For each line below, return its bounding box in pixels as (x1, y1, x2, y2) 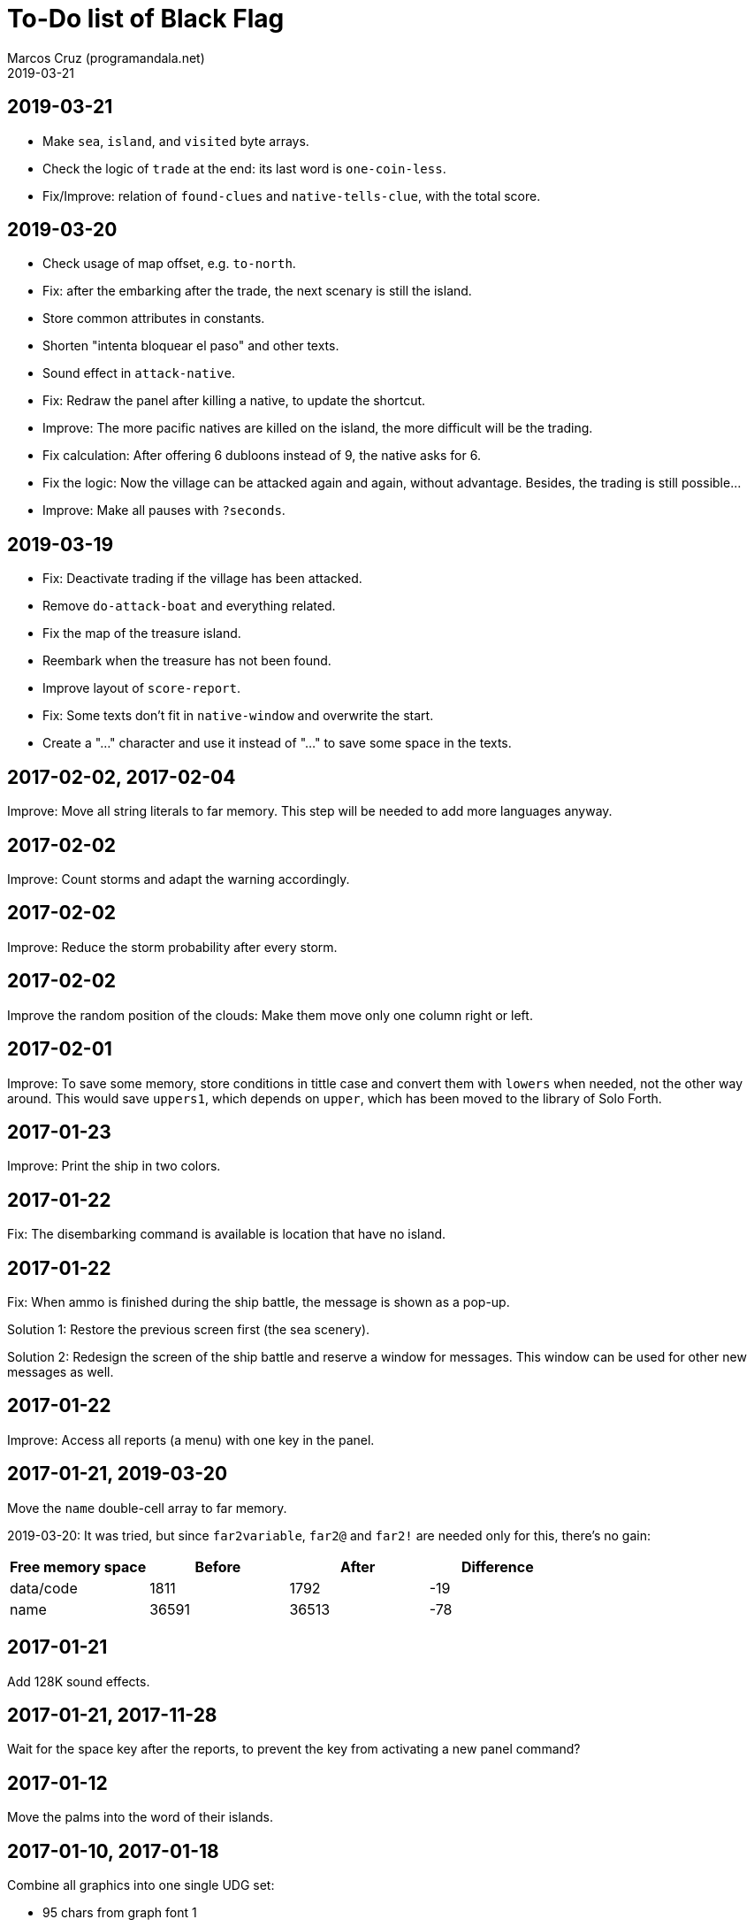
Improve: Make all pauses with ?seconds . (42, 503, 286, 518)
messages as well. (7, 1364, 114, 1380)
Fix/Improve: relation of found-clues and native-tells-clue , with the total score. (42, 188, 541, 203)
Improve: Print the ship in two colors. (7, 1158, 221, 1174)
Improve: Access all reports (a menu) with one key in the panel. (7, 1432, 375, 1447)
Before (194, 1557, 241, 1576)
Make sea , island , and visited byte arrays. (42, 133, 309, 149)
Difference (461, 1557, 534, 1576)
